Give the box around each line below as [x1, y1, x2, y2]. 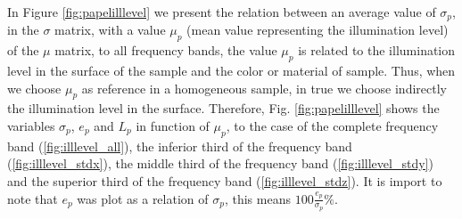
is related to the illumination [298, 41, 456, 60]
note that [7, 189, 58, 207]
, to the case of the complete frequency [226, 117, 439, 135]
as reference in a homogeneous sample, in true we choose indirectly [81, 78, 447, 97]
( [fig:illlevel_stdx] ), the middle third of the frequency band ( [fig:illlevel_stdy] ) [7, 154, 433, 173]
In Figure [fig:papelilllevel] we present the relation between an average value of [7, 3, 436, 20]
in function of [136, 117, 210, 135]
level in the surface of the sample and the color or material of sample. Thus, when [7, 61, 456, 80]
